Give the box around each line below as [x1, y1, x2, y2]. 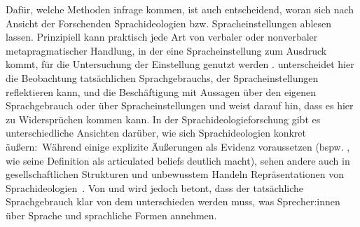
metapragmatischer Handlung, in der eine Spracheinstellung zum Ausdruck [6, 43, 327, 57]
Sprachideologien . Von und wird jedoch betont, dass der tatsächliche [6, 180, 304, 195]
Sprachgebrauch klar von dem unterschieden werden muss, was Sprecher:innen [6, 194, 340, 209]
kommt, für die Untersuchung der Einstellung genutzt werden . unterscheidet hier [6, 57, 354, 71]
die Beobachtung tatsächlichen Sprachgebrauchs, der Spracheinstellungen [6, 70, 319, 85]
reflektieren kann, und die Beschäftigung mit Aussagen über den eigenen [6, 84, 317, 99]
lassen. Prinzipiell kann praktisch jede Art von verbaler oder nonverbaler [6, 29, 318, 44]
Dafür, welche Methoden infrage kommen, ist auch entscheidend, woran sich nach [6, 2, 354, 16]
